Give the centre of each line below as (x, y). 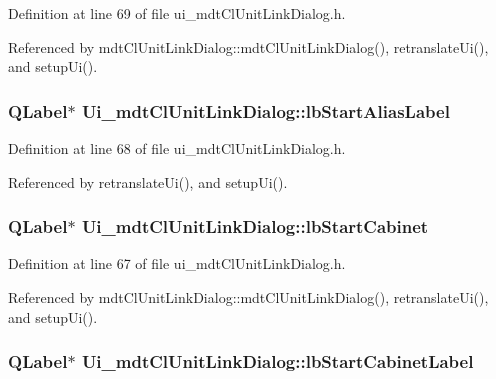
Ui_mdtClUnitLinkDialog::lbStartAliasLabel (265, 110)
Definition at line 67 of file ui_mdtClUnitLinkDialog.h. (177, 263)
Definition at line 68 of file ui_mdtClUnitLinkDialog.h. (177, 148)
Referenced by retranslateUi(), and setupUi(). (148, 181)
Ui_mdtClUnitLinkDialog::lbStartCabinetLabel (277, 361)
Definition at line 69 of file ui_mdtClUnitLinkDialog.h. (177, 13)
